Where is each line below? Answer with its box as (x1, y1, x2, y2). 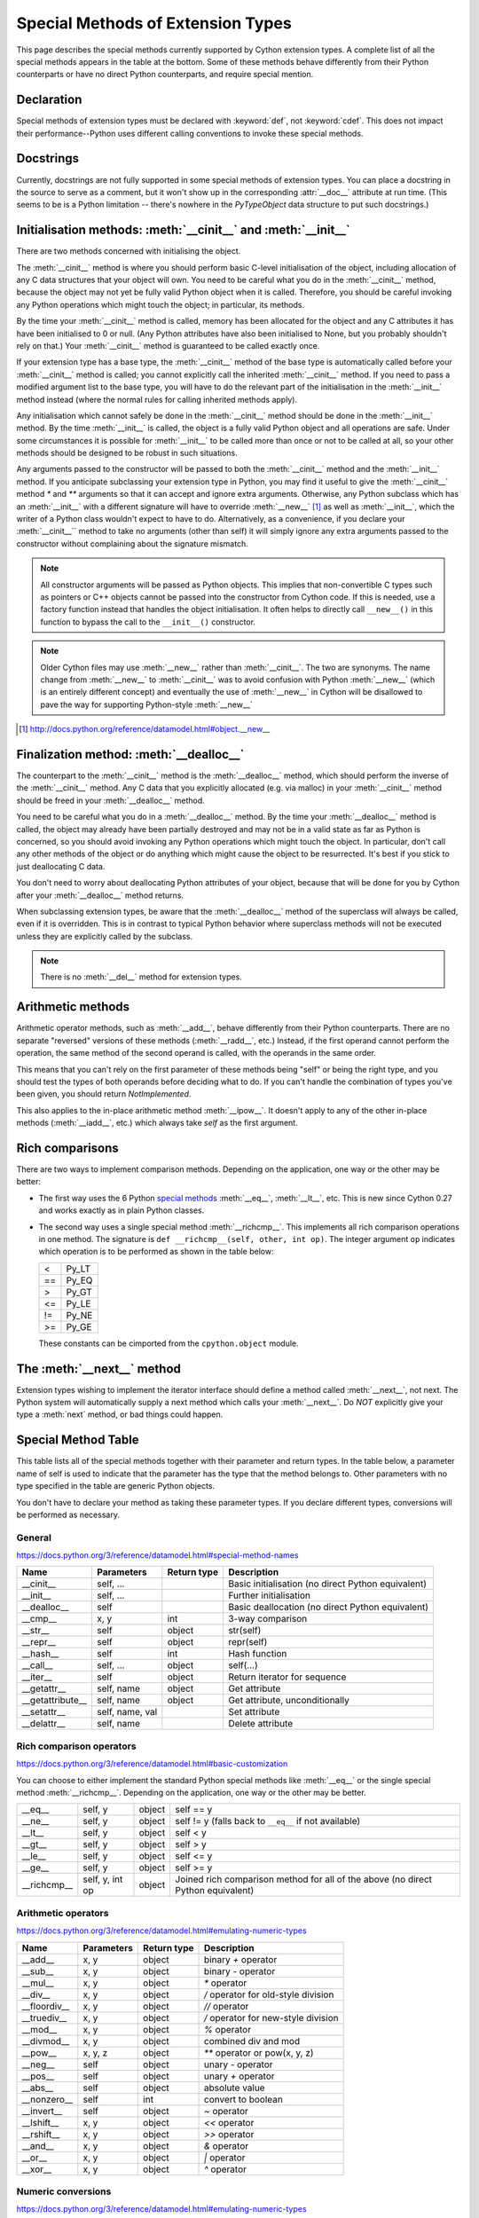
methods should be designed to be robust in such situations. (16, 448, 239, 459)
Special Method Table (16, 1433, 139, 1448)
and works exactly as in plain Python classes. (38, 1205, 205, 1215)
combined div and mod (204, 2034, 301, 2047)
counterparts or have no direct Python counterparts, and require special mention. (16, 69, 314, 80)
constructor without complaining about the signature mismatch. (16, 538, 248, 549)
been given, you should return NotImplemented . (16, 1089, 192, 1099)
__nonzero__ (21, 2093, 74, 2105)
